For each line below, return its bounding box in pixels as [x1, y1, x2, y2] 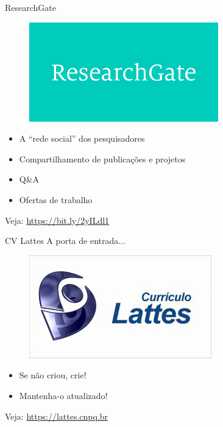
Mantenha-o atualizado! [19, 389, 108, 401]
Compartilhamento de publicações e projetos [19, 152, 186, 165]
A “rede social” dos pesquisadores [19, 132, 145, 145]
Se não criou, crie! [19, 369, 87, 381]
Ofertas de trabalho [19, 193, 93, 206]
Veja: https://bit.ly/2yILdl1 [5, 213, 110, 226]
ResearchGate [5, 1, 56, 13]
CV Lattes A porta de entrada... [5, 234, 126, 247]
